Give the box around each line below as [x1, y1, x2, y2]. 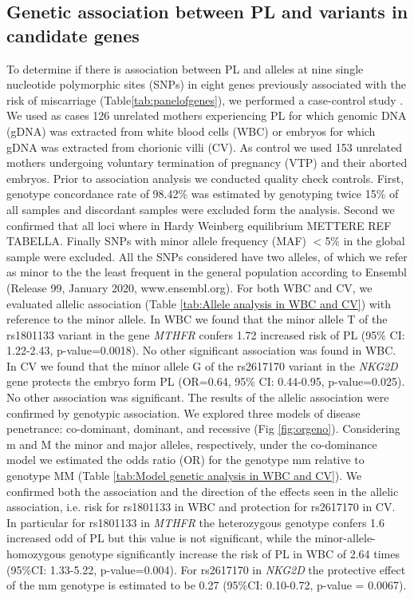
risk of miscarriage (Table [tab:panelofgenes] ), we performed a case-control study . [6, 91, 404, 108]
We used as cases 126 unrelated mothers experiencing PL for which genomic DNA [6, 107, 407, 124]
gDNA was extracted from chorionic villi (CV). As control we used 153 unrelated [6, 138, 403, 155]
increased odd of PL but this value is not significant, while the [6, 530, 311, 546]
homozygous [6, 545, 66, 561]
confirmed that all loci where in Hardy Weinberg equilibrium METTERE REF [6, 216, 392, 233]
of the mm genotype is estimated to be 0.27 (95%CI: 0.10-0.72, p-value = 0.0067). [6, 577, 407, 593]
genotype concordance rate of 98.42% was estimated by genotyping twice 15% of [6, 185, 399, 202]
